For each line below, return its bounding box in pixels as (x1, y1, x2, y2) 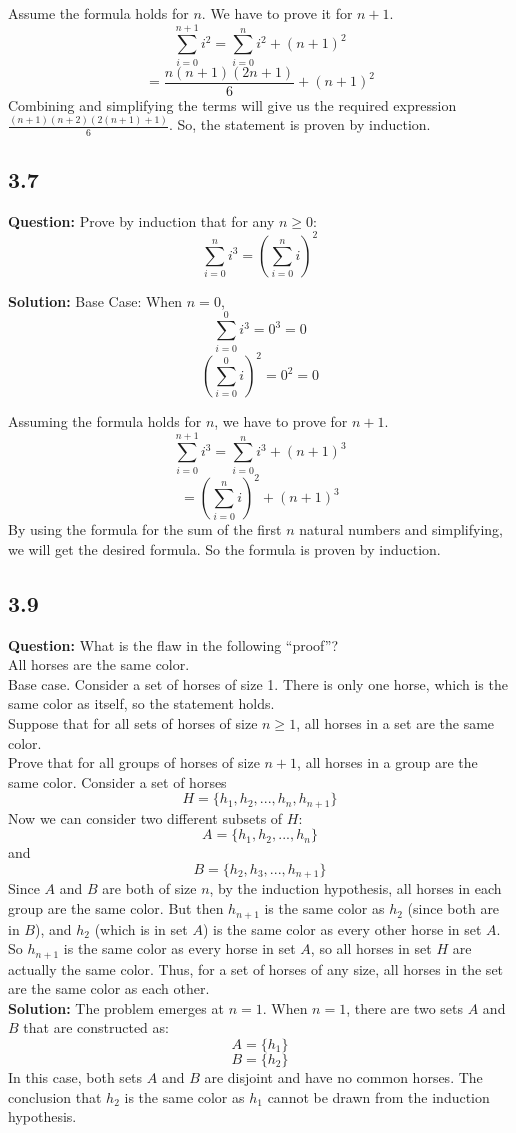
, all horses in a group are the (297, 752, 478, 773)
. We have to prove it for (201, 3, 353, 23)
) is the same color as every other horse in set (202, 918, 482, 939)
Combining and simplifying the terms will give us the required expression (8, 94, 457, 115)
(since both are (407, 898, 500, 919)
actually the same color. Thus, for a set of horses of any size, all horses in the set (8, 958, 504, 979)
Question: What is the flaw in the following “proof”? (8, 634, 338, 655)
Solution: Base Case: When (8, 290, 183, 311)
